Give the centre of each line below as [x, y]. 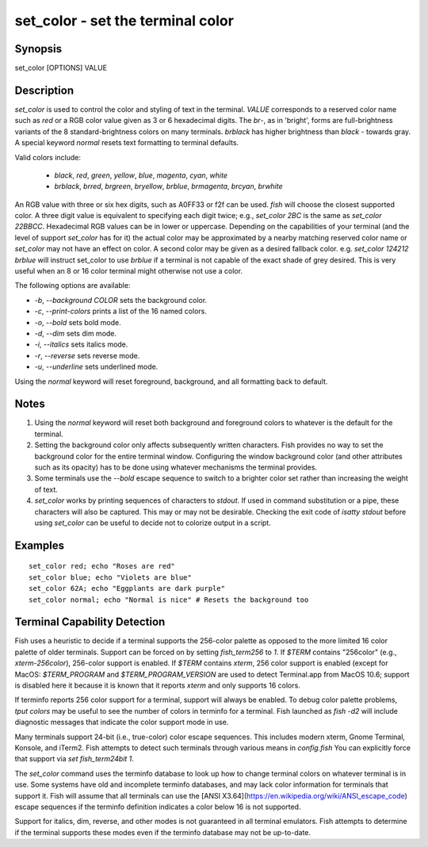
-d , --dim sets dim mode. [76, 333]
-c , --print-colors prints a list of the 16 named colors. [121, 311]
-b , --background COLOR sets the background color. [121, 300]
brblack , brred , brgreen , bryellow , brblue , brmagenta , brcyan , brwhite [168, 186]
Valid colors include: [48, 157]
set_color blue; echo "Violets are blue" [110, 577]
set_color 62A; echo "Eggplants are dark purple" [127, 588]
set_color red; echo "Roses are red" [102, 566]
